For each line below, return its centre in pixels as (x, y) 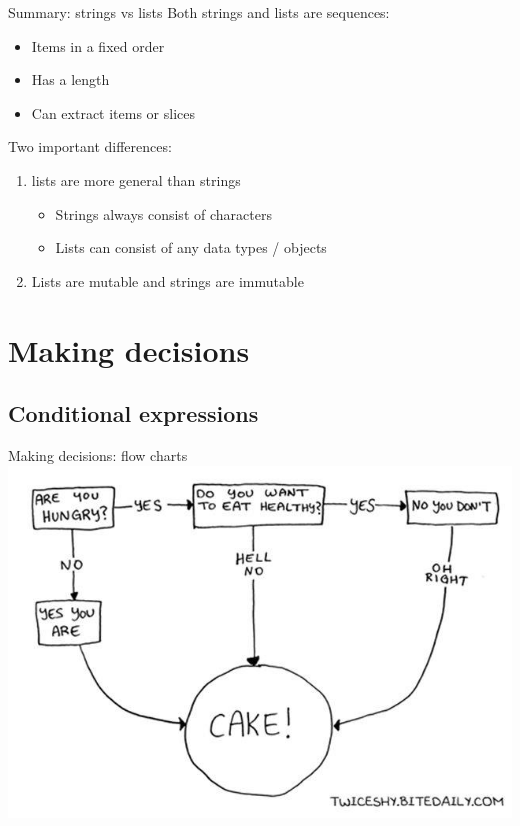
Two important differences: (90, 146)
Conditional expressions (133, 413)
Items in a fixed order (98, 45)
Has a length (70, 79)
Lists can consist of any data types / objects (191, 247)
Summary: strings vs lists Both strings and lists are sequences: (199, 12)
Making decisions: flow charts (98, 454)
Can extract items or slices (113, 112)
